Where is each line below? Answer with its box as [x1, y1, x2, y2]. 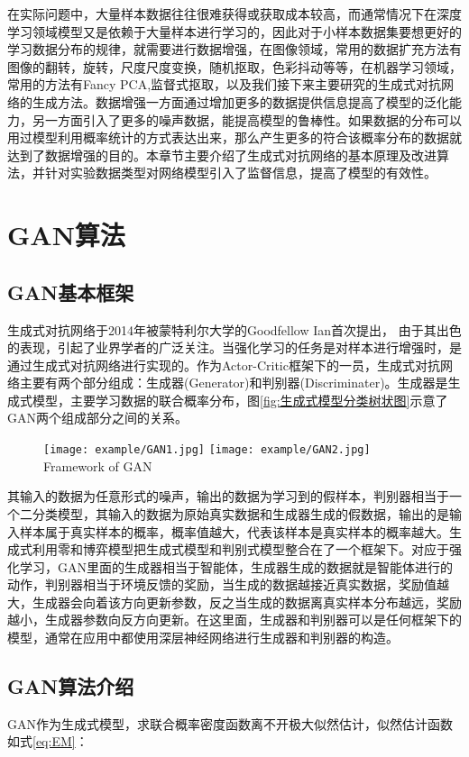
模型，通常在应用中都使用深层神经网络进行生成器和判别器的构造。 [7, 628, 399, 647]
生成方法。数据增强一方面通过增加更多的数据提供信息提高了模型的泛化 [32, 92, 449, 111]
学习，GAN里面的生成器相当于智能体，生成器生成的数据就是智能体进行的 [19, 557, 453, 576]
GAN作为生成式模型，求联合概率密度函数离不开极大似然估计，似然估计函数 [7, 714, 453, 733]
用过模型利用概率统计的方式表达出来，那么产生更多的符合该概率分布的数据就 [7, 128, 462, 147]
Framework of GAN [43, 456, 152, 475]
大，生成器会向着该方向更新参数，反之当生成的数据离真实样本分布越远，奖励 [7, 592, 462, 611]
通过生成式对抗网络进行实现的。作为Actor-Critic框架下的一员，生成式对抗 [7, 355, 440, 374]
